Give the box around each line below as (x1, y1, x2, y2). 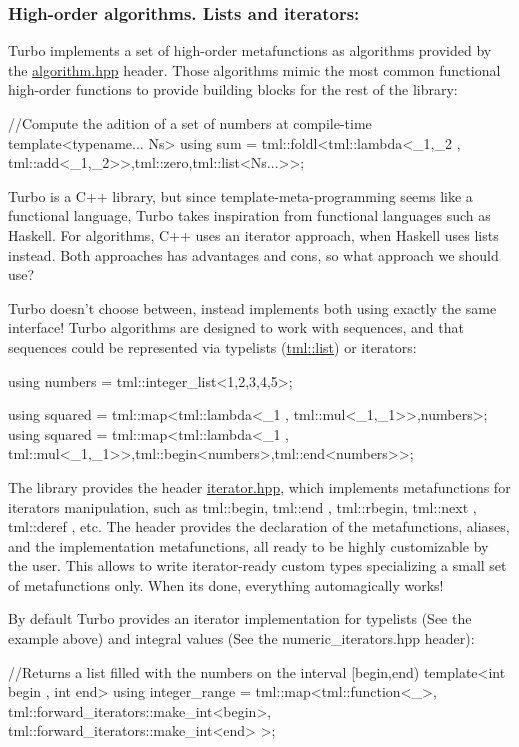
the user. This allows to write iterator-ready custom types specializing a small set (8, 555, 507, 576)
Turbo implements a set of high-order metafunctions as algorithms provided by (8, 40, 492, 61)
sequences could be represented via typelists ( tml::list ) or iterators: (8, 336, 417, 357)
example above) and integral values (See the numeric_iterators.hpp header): (8, 628, 475, 649)
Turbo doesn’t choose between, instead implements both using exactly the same (8, 297, 497, 318)
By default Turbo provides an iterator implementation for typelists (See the (8, 608, 472, 629)
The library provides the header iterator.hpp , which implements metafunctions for (8, 476, 511, 497)
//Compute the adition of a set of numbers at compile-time (8, 113, 372, 133)
